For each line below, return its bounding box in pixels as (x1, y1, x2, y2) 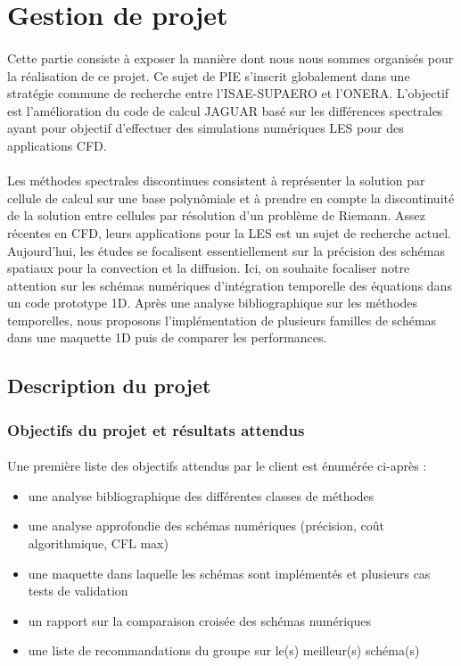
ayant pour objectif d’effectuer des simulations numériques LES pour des (7, 119, 404, 137)
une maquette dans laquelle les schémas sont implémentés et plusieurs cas (28, 563, 431, 582)
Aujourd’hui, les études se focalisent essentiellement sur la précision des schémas (7, 241, 445, 259)
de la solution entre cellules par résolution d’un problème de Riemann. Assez (7, 206, 425, 225)
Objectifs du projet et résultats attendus (7, 418, 305, 440)
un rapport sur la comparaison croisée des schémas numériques (28, 611, 371, 629)
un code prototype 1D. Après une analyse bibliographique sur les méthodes (7, 293, 418, 312)
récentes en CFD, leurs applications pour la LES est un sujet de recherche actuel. (7, 223, 451, 242)
